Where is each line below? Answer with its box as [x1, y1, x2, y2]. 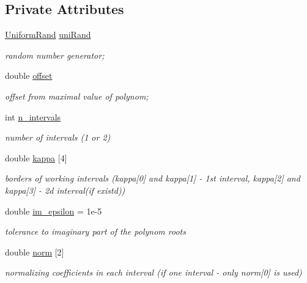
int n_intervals [5, 110, 61, 123]
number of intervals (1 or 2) [5, 131, 111, 144]
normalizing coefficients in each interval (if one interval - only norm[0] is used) [5, 266, 302, 279]
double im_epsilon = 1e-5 [5, 204, 102, 217]
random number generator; [5, 48, 105, 61]
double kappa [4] [5, 151, 67, 164]
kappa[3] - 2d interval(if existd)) [5, 183, 125, 196]
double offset [5, 69, 53, 82]
